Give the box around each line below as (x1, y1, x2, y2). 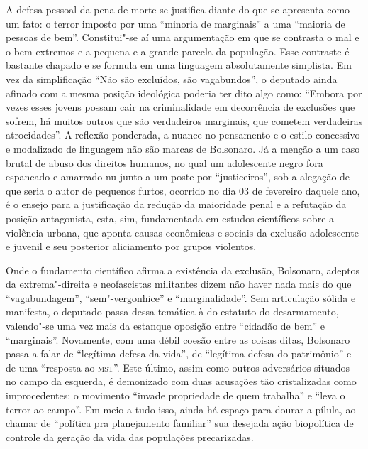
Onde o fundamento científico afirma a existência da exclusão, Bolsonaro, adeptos (6, 262, 360, 277)
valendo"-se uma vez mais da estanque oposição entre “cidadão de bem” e (6, 318, 325, 333)
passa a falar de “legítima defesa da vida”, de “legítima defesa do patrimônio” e (6, 346, 352, 361)
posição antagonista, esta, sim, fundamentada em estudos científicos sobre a (6, 210, 335, 225)
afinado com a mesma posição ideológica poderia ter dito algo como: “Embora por (6, 85, 362, 100)
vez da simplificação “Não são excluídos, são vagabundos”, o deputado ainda (6, 71, 338, 86)
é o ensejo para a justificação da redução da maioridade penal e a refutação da (6, 197, 347, 212)
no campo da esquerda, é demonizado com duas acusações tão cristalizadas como (6, 374, 357, 389)
